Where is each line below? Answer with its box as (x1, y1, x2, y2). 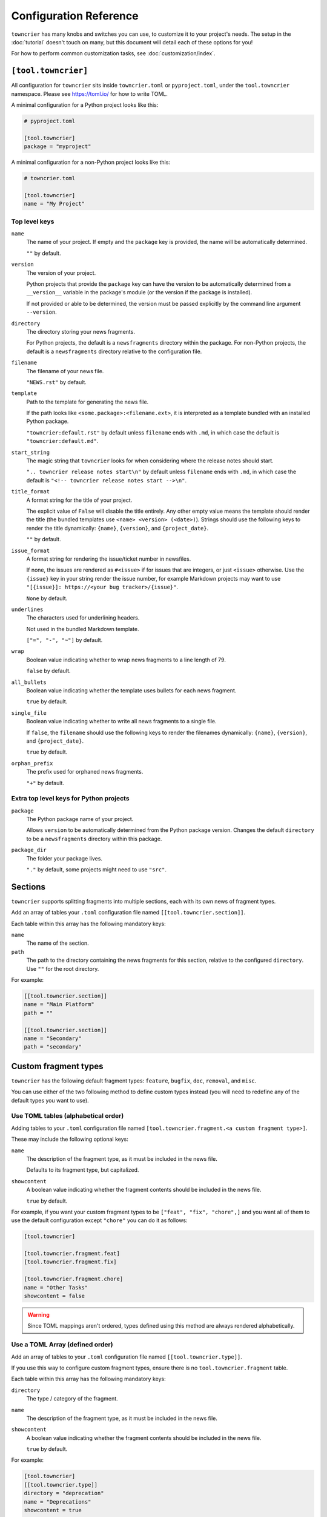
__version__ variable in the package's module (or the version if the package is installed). (26, 289, 253, 296)
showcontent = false (24, 1292, 85, 1300)
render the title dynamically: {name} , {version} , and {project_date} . (26, 524, 209, 532)
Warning (27, 1311, 50, 1319)
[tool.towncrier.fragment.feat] (24, 1250, 121, 1257)
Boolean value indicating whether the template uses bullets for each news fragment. (26, 687, 237, 694)
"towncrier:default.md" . (26, 438, 99, 445)
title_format (11, 488, 50, 495)
